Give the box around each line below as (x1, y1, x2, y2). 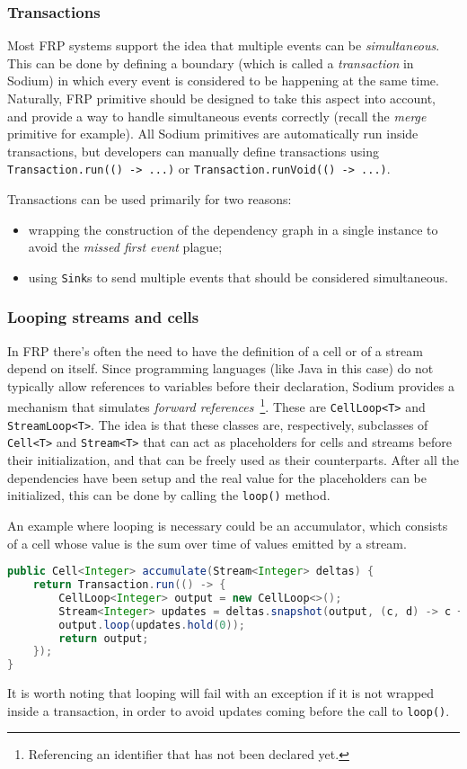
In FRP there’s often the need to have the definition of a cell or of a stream (7, 341, 423, 360)
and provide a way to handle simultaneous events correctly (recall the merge (7, 106, 427, 125)
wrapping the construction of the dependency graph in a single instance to (28, 219, 438, 238)
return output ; (58, 631, 149, 645)
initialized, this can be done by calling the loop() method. (7, 486, 330, 505)
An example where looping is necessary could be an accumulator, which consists (7, 515, 448, 534)
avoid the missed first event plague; (28, 237, 223, 256)
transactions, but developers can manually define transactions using (7, 141, 379, 160)
